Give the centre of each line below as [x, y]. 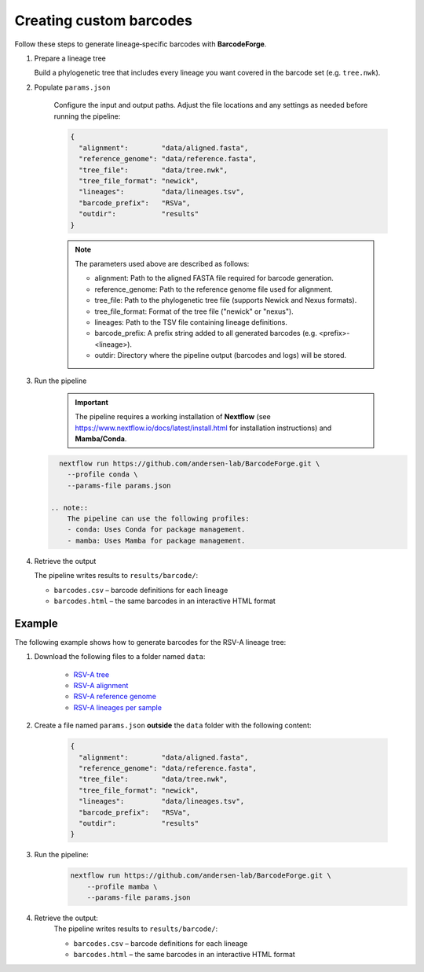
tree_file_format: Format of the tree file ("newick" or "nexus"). [194, 311]
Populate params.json [72, 87]
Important [92, 402]
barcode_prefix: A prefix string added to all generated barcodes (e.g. [206, 333]
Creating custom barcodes [103, 20]
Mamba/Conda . [101, 439]
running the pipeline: [87, 116]
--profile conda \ [102, 475]
